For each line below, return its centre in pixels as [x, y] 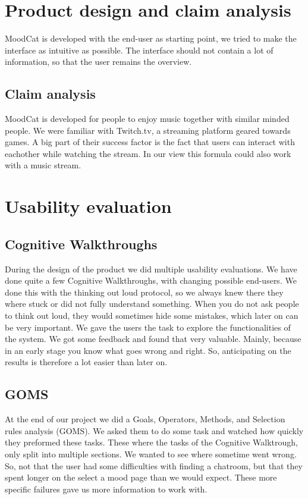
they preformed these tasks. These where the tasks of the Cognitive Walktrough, [151, 442]
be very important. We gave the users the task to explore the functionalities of [148, 327]
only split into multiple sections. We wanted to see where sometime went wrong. [151, 454]
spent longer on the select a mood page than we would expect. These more [141, 477]
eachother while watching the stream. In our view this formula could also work [148, 153]
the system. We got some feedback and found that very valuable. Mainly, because [153, 339]
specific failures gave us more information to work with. [106, 489]
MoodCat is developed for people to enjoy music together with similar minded [147, 119]
